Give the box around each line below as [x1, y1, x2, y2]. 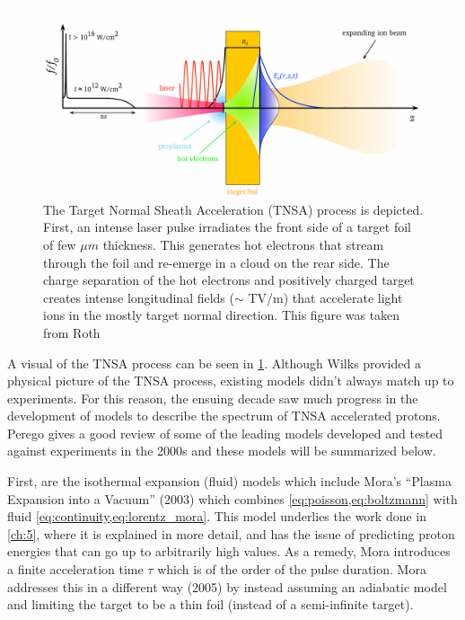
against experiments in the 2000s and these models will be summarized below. [7, 441, 436, 460]
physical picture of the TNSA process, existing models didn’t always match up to [7, 371, 454, 390]
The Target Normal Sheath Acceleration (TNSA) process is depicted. [43, 199, 424, 218]
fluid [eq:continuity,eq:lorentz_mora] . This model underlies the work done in [7, 507, 427, 526]
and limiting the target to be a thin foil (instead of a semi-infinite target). [7, 595, 414, 614]
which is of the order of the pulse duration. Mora [157, 560, 426, 579]
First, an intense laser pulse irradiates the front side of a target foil [43, 217, 412, 236]
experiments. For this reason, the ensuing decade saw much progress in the [7, 388, 418, 407]
